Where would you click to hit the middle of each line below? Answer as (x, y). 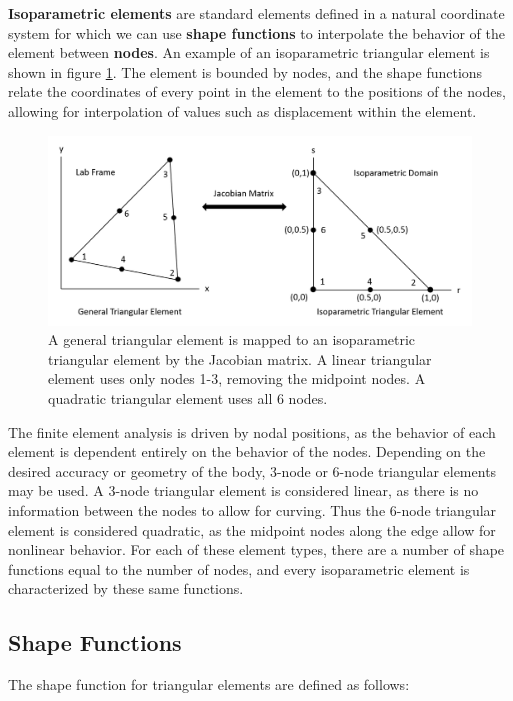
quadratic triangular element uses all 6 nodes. (188, 397)
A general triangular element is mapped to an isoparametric (232, 339)
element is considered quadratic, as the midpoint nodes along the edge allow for (252, 529)
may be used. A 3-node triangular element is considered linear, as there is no (243, 490)
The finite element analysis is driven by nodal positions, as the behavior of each (252, 431)
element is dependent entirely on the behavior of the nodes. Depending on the (247, 451)
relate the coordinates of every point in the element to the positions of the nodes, (257, 91)
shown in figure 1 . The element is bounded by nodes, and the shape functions (245, 71)
